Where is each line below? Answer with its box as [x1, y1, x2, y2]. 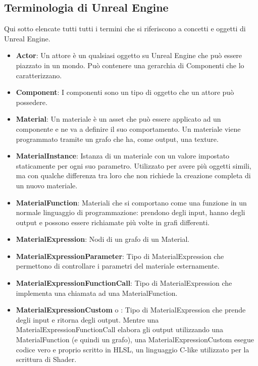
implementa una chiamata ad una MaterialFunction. [16, 287, 178, 298]
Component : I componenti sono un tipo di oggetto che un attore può [16, 87, 234, 97]
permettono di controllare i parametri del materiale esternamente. [16, 260, 220, 271]
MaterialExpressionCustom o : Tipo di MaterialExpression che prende [16, 304, 246, 315]
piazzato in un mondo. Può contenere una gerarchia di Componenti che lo [16, 60, 244, 70]
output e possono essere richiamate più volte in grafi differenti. [16, 217, 210, 227]
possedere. [16, 96, 47, 107]
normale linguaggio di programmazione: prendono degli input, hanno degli [16, 207, 245, 218]
